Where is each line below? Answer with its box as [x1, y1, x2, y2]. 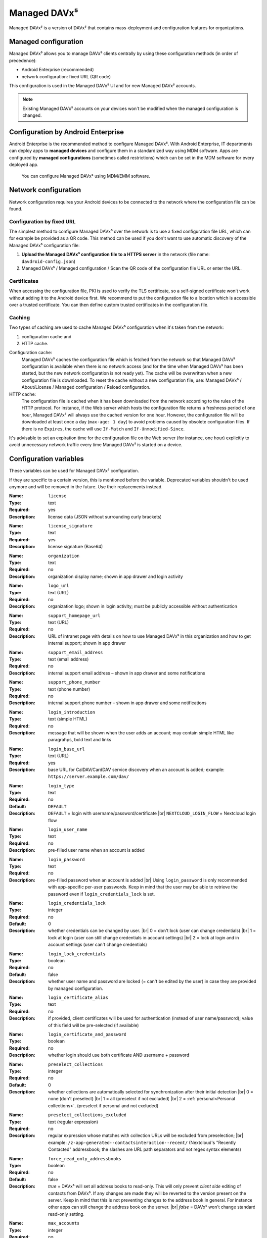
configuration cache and [21, 333, 72, 339]
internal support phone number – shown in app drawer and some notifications [48, 700, 207, 706]
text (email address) [48, 656, 89, 662]
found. [9, 206, 23, 211]
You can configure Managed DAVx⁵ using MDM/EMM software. [21, 173, 150, 179]
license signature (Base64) [48, 544, 103, 550]
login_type [48, 783, 75, 788]
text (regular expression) [48, 1119, 98, 1125]
